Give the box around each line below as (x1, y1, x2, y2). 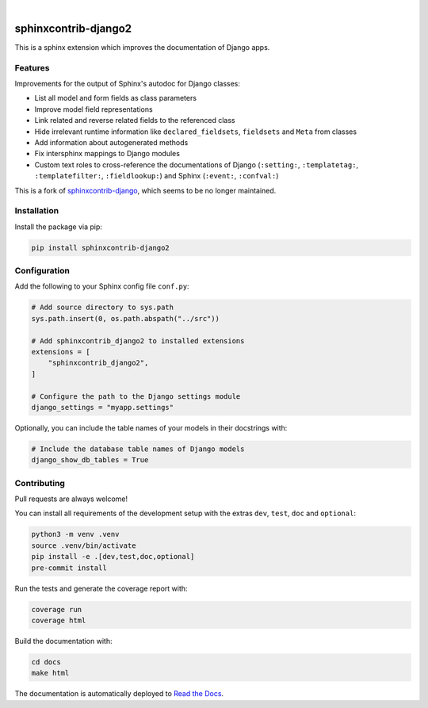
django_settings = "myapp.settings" (31, 403, 174, 411)
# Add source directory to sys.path (31, 303, 174, 312)
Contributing (14, 477, 65, 488)
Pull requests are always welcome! (14, 494, 128, 503)
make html (31, 668, 70, 678)
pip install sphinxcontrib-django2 (31, 243, 170, 252)
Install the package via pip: (14, 222, 103, 232)
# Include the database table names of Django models (31, 444, 245, 454)
